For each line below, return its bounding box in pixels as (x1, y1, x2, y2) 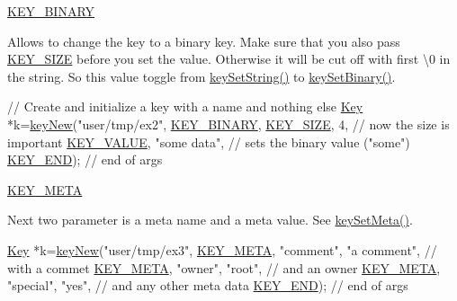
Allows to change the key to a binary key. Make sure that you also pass (7, 31, 400, 50)
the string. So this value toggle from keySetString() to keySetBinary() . (7, 66, 396, 85)
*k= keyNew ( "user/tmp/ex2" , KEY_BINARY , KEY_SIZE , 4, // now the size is (7, 114, 450, 133)
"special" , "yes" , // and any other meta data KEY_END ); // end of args (7, 276, 408, 295)
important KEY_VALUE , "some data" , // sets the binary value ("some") (7, 132, 410, 151)
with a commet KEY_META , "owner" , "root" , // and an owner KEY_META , (7, 258, 441, 277)
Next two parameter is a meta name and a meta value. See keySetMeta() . (7, 210, 413, 229)
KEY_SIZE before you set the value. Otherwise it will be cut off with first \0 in (7, 49, 451, 68)
